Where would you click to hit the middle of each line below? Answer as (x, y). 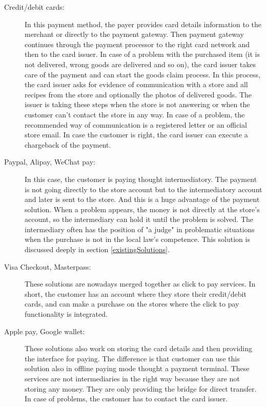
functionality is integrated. (66, 314)
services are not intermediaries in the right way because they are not (132, 378)
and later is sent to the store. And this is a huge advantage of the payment (142, 199)
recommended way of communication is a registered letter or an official (136, 124)
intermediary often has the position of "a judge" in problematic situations (140, 229)
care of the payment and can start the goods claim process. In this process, (142, 74)
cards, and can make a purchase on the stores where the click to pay (132, 304)
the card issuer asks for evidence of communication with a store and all (136, 84)
